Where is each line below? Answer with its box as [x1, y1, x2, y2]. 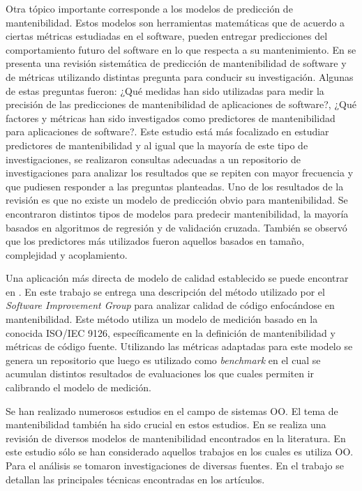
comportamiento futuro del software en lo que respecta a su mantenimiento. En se [6, 42, 356, 56]
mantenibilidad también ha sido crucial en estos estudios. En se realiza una [6, 417, 326, 432]
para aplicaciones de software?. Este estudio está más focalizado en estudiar [6, 124, 329, 139]
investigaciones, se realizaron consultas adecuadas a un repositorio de [6, 151, 301, 166]
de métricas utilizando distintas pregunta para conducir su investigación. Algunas [6, 69, 354, 84]
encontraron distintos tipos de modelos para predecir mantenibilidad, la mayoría [6, 206, 349, 220]
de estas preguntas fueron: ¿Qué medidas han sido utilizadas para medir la [6, 83, 324, 98]
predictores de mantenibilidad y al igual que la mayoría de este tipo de [6, 137, 308, 152]
